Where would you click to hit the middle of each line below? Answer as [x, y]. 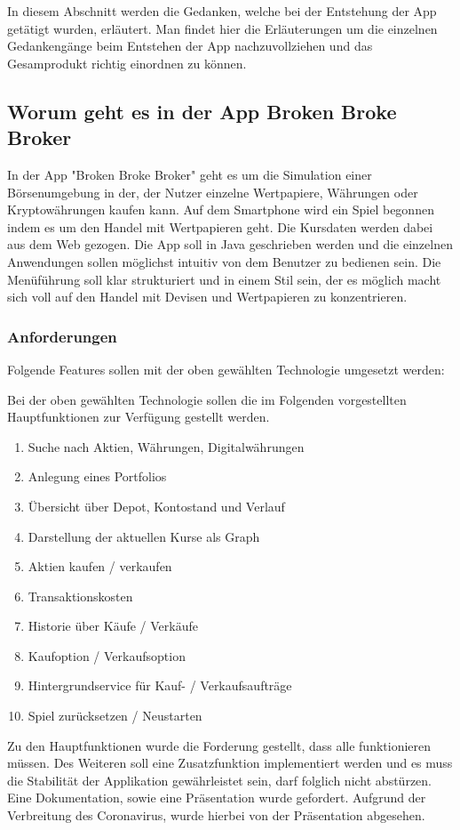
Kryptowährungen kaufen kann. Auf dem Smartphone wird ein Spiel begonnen [221, 210]
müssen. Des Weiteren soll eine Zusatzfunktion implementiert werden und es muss [230, 763]
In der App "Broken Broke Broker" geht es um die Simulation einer [190, 174]
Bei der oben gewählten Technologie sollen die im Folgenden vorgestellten [207, 399]
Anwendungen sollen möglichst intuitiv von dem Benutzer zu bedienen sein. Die [224, 261]
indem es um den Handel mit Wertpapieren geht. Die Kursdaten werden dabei [220, 226]
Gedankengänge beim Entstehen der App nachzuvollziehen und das [190, 46]
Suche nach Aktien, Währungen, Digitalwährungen [166, 446]
